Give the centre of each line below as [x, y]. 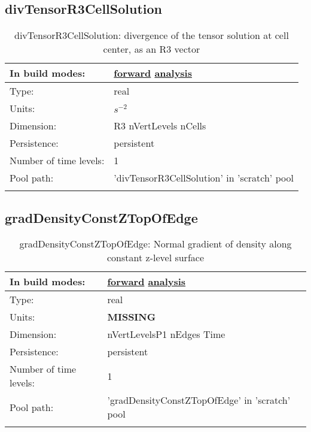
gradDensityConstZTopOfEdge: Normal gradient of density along [155, 244]
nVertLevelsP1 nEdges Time [166, 334]
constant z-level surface [155, 258]
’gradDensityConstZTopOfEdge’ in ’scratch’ [199, 400]
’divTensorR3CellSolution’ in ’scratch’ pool [204, 178]
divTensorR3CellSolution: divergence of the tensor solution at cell [152, 35]
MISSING [132, 317]
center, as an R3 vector [152, 49]
